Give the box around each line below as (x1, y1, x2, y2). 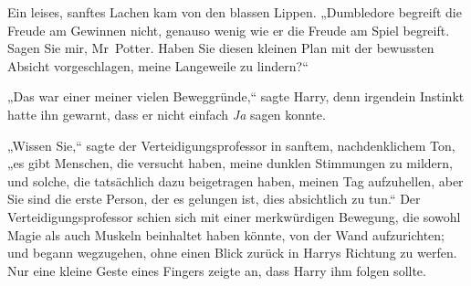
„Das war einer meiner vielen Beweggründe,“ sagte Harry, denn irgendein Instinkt (7, 87, 465, 106)
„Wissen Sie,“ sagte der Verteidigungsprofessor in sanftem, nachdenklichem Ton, (7, 135, 455, 154)
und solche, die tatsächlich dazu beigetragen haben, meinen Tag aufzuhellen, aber (7, 171, 464, 190)
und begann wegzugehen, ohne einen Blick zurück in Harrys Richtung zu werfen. (7, 243, 457, 262)
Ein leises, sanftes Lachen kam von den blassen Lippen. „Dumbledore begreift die (7, 3, 462, 21)
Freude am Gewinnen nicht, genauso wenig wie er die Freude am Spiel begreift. (7, 20, 450, 39)
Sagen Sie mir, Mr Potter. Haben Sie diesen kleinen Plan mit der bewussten (7, 38, 434, 58)
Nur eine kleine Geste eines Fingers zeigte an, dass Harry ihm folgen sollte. (7, 260, 426, 280)
